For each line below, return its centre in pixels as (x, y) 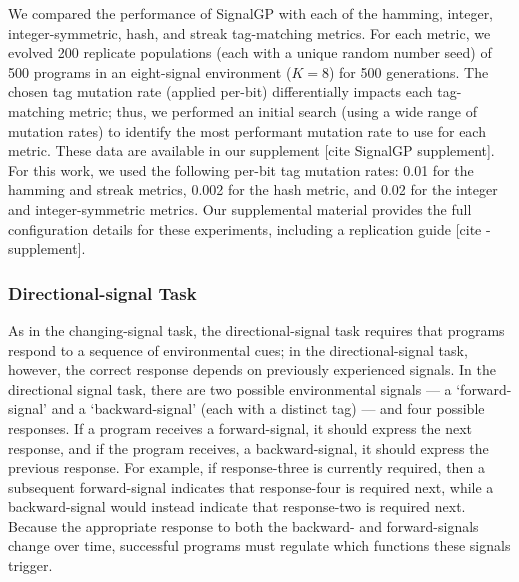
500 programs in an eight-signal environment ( (150, 71)
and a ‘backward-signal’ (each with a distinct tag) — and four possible (268, 408)
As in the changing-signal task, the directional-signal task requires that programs (256, 329)
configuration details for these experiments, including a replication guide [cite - (249, 228)
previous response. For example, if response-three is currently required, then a (247, 467)
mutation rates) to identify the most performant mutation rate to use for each (247, 130)
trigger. (30, 565)
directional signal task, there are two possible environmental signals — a (230, 388)
